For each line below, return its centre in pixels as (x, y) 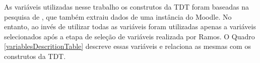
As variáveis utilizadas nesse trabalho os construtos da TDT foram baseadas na (127, 7)
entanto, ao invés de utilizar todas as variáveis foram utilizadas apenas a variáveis (130, 26)
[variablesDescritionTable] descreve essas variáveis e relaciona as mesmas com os (127, 46)
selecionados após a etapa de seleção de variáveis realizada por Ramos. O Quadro (129, 36)
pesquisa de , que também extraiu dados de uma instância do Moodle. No (118, 16)
